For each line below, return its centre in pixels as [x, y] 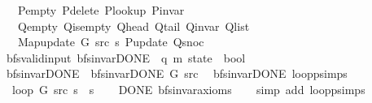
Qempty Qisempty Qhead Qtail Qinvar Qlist [133, 26]
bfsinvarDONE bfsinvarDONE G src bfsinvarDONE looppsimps [177, 73]
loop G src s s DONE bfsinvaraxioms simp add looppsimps [188, 89]
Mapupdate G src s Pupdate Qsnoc [111, 42]
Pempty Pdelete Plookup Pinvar [101, 10]
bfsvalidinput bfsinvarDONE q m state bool [126, 57]
